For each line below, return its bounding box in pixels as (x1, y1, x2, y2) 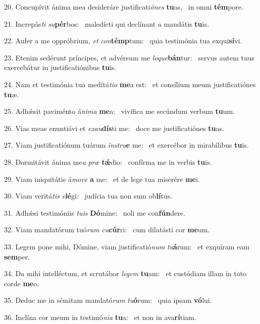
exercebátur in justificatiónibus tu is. (4, 62, 117, 73)
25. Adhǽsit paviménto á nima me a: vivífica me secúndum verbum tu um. (4, 106, 235, 116)
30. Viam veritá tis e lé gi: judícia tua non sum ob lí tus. (4, 190, 173, 201)
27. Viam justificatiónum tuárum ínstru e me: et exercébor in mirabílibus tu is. (4, 140, 249, 150)
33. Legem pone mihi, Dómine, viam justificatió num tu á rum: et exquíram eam (4, 241, 250, 251)
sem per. (4, 251, 30, 262)
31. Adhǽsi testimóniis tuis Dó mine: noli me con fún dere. (4, 207, 185, 218)
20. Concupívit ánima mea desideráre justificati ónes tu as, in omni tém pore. (4, 2, 243, 12)
